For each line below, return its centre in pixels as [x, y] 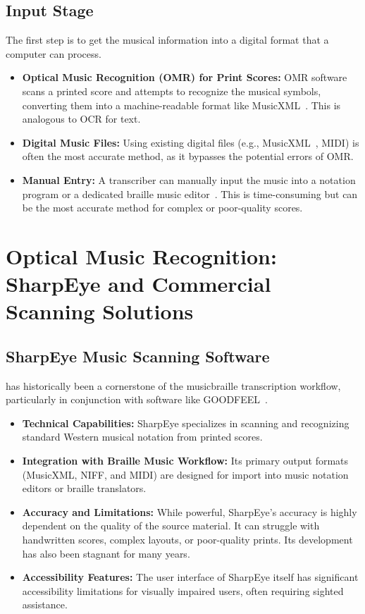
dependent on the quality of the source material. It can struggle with [171, 526]
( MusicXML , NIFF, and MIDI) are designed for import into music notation [185, 474]
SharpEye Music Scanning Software [138, 356]
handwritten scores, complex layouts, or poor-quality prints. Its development [187, 540]
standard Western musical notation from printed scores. [142, 437]
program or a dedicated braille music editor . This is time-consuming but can [190, 194]
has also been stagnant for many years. [106, 553]
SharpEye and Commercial [138, 284]
